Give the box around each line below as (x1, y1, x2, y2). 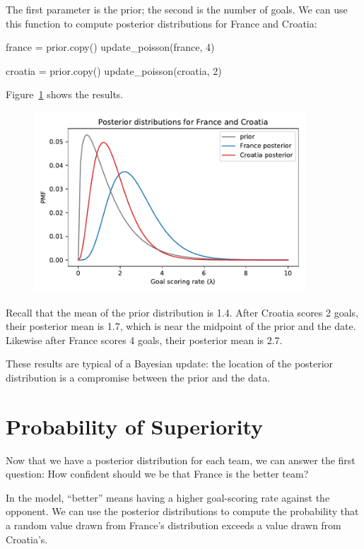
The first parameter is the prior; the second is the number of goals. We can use (6, 2, 348, 16)
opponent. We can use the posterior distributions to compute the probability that (6, 504, 359, 519)
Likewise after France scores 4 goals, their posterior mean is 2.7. (6, 332, 283, 347)
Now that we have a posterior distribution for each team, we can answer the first (6, 452, 356, 467)
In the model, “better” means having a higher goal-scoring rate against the (6, 490, 330, 504)
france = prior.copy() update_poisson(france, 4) (6, 40, 215, 54)
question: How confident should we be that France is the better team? (6, 466, 309, 481)
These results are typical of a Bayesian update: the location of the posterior (6, 356, 334, 371)
